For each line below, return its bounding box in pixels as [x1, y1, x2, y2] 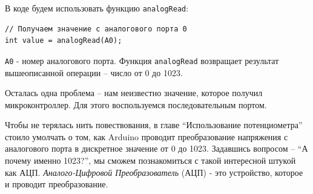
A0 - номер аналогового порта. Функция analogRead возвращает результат [5, 54, 279, 66]
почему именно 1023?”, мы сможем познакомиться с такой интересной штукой [5, 154, 296, 167]
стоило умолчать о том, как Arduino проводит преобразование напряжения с [5, 130, 288, 143]
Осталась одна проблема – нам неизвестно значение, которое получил [5, 86, 263, 99]
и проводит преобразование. [5, 178, 108, 190]
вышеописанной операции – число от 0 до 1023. [5, 66, 183, 79]
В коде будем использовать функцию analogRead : [5, 2, 189, 14]
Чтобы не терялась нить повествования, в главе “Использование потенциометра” [5, 118, 303, 131]
